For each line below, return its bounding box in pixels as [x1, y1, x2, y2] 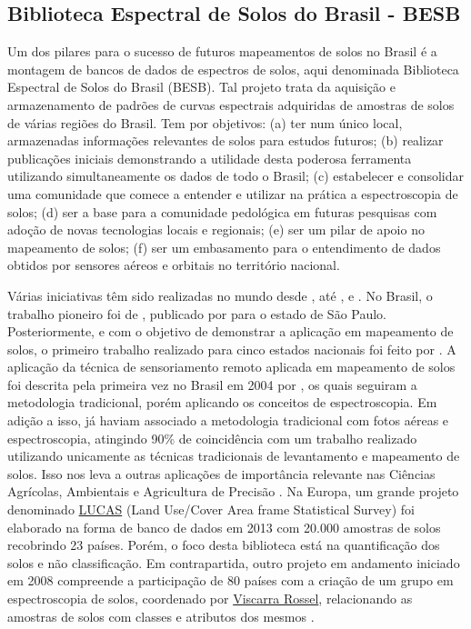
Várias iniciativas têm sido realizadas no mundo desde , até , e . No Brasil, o [7, 285, 433, 305]
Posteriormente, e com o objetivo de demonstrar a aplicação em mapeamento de [7, 322, 454, 341]
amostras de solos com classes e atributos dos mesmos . [7, 606, 315, 625]
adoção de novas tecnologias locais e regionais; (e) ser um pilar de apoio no [7, 220, 425, 239]
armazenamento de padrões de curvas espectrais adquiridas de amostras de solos [7, 95, 455, 114]
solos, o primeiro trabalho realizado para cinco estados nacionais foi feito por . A [7, 339, 456, 358]
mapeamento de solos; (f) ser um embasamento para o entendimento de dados [7, 237, 441, 256]
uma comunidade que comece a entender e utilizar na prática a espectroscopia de [7, 184, 458, 203]
